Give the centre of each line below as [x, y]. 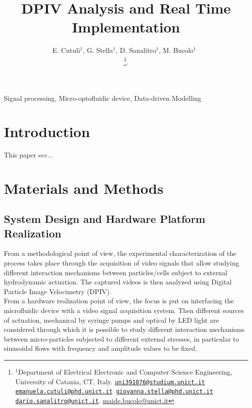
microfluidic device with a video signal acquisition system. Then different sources [124, 310]
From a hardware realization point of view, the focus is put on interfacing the [119, 301]
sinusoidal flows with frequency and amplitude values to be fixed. [101, 348]
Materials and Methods [84, 188]
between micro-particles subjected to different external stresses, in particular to [122, 338]
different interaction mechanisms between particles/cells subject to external [116, 272]
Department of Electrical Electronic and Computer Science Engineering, [125, 371]
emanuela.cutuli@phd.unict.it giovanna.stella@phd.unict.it [114, 392]
